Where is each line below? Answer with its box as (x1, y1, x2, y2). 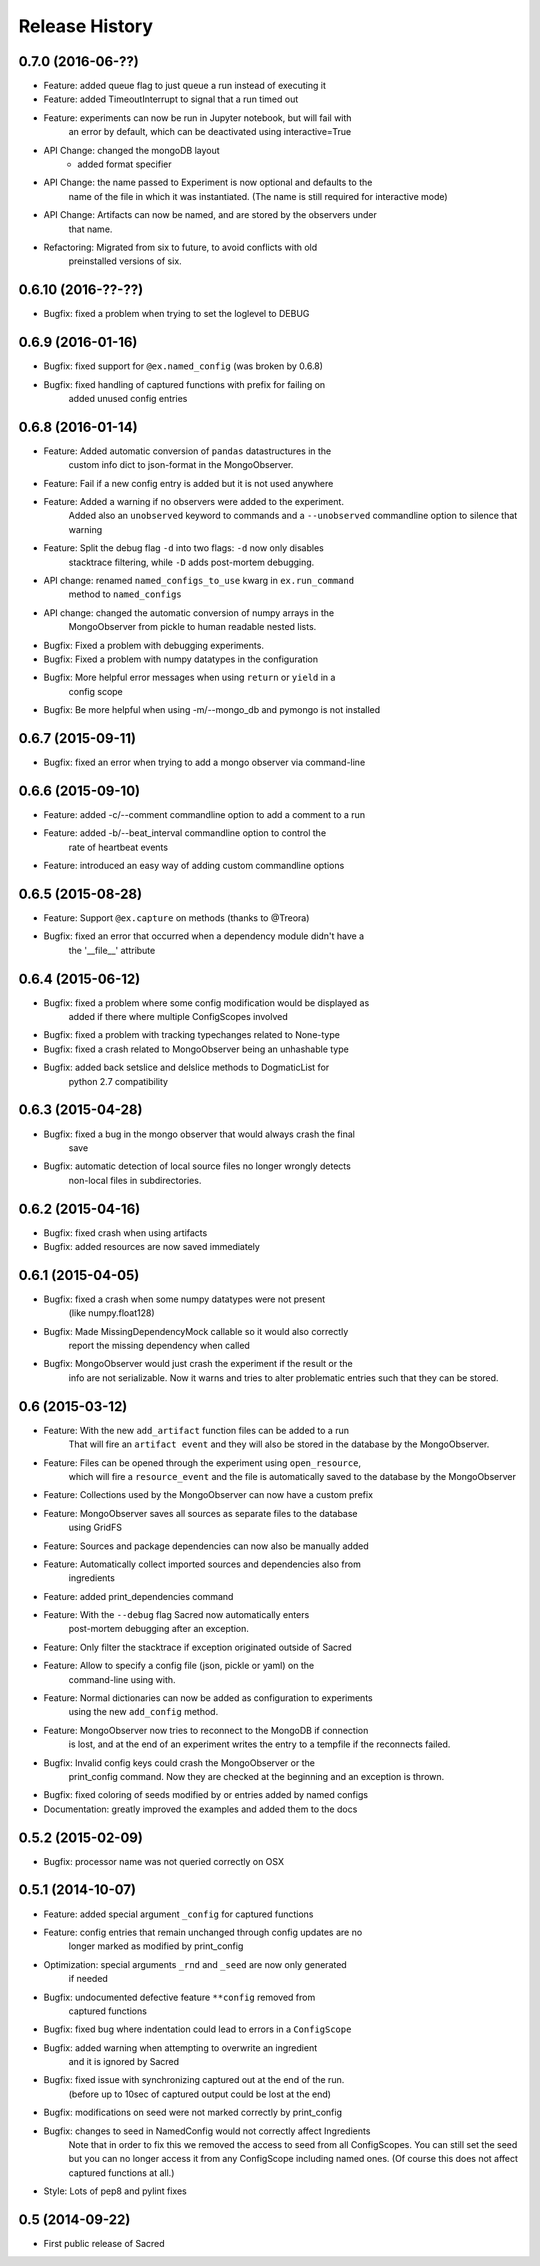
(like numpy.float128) (68, 1307, 155, 1319)
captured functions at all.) (68, 2166, 175, 2179)
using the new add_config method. (68, 1706, 219, 1718)
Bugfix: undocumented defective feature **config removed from (43, 1991, 316, 2003)
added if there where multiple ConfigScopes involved (68, 1011, 289, 1023)
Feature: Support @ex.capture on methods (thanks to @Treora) (43, 912, 310, 924)
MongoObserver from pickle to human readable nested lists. (68, 621, 317, 633)
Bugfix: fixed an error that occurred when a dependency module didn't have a (43, 930, 365, 942)
